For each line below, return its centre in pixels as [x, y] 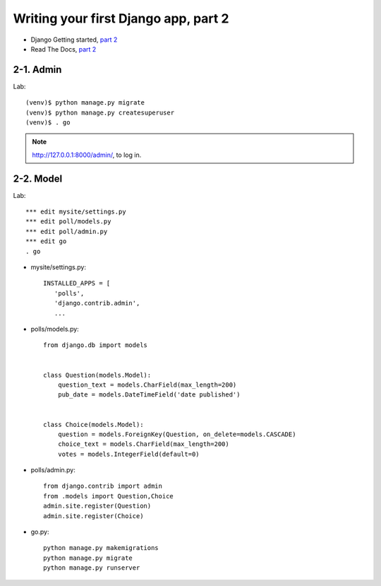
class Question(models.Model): [97, 375]
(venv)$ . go [48, 123]
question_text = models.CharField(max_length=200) [147, 385]
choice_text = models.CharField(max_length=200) [143, 444]
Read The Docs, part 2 [64, 49]
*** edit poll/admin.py [67, 231]
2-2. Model [38, 178]
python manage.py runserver [92, 568]
